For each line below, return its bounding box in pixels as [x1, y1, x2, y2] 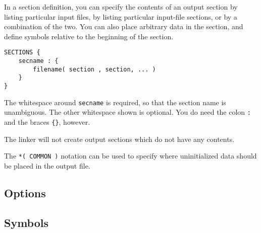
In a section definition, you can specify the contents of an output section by [4, 2, 238, 12]
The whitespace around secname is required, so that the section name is [4, 97, 226, 107]
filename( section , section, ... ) [33, 65, 156, 73]
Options [4, 185, 46, 200]
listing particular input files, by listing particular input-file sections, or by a [4, 11, 237, 22]
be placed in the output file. [4, 160, 90, 171]
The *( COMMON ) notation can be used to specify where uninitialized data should [4, 150, 257, 161]
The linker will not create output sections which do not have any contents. [4, 133, 235, 144]
